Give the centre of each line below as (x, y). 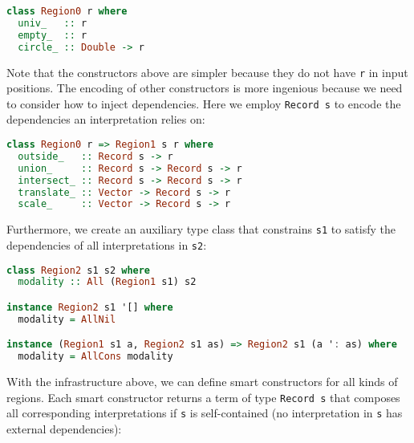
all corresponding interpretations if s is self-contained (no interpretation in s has (205, 413)
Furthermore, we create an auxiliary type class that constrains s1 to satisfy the (201, 229)
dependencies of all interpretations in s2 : (107, 244)
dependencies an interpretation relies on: (106, 119)
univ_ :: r (53, 23)
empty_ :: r (53, 35)
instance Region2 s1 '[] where (90, 307)
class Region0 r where (67, 11)
